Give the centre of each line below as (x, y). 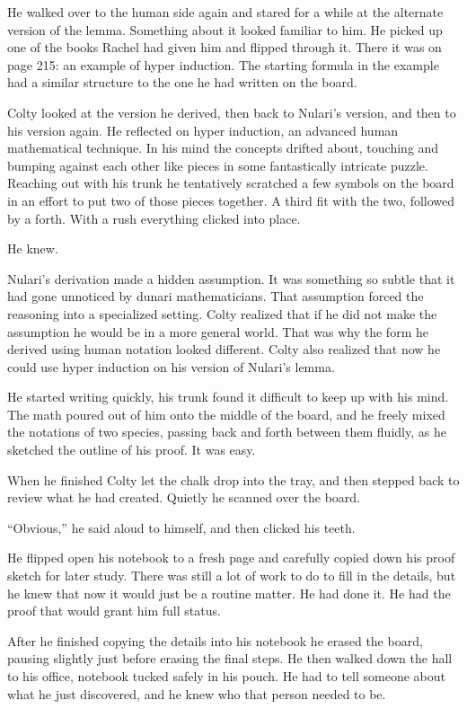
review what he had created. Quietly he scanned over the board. (184, 497)
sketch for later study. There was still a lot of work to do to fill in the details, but (232, 576)
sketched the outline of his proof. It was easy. (132, 450)
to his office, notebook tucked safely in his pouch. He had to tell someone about (226, 676)
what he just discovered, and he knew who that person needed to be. (197, 693)
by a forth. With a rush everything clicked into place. (154, 218)
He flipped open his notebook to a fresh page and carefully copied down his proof (231, 558)
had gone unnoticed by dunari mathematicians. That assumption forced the (216, 296)
